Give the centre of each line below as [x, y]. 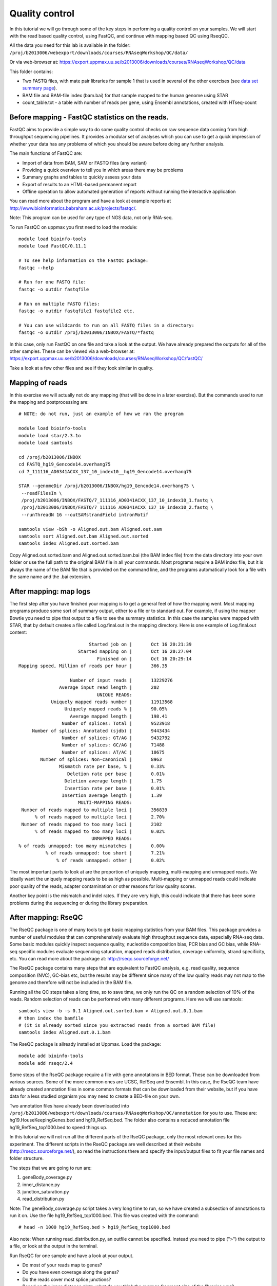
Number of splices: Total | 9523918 [116, 724]
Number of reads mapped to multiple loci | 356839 [94, 810]
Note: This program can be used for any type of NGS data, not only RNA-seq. [91, 218]
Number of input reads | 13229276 [121, 680]
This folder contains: [31, 72]
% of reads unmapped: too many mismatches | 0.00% [92, 846]
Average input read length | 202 [109, 687]
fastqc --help [36, 268]
